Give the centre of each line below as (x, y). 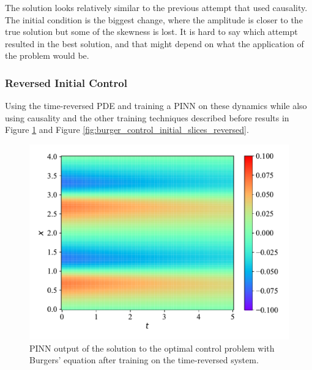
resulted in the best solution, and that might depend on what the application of (154, 43)
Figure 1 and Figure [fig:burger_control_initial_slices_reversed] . (127, 130)
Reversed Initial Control (66, 82)
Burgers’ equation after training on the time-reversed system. (144, 360)
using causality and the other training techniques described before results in (147, 117)
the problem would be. (47, 55)
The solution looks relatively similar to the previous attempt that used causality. (156, 7)
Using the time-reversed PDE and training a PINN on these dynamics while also (156, 106)
